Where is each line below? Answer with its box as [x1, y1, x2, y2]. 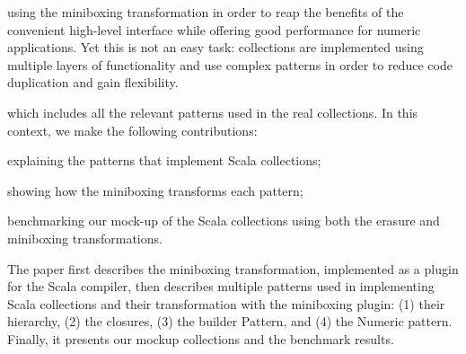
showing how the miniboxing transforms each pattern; [7, 181, 303, 199]
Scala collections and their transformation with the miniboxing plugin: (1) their [7, 294, 445, 313]
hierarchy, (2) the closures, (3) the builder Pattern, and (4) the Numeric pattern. [7, 312, 453, 331]
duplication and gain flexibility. [7, 73, 179, 92]
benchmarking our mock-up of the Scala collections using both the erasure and [7, 211, 440, 230]
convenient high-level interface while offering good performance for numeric [7, 20, 421, 39]
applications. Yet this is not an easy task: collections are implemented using [7, 38, 424, 57]
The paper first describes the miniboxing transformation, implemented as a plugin [7, 259, 459, 278]
